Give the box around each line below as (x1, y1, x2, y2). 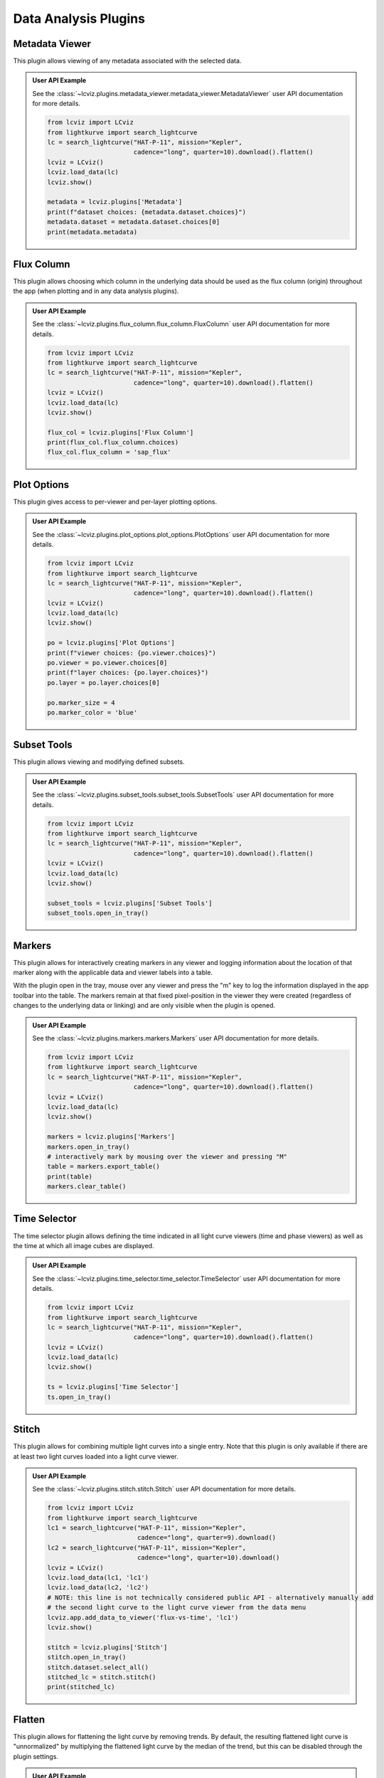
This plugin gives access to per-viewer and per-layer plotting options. (13, 497, 217, 506)
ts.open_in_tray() (47, 1393, 112, 1401)
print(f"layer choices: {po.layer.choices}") (47, 669, 209, 677)
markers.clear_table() (47, 1183, 127, 1191)
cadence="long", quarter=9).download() (137, 1533, 277, 1542)
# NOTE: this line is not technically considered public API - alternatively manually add (47, 1593, 373, 1602)
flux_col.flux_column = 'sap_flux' (47, 448, 171, 457)
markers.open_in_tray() (47, 1142, 131, 1151)
